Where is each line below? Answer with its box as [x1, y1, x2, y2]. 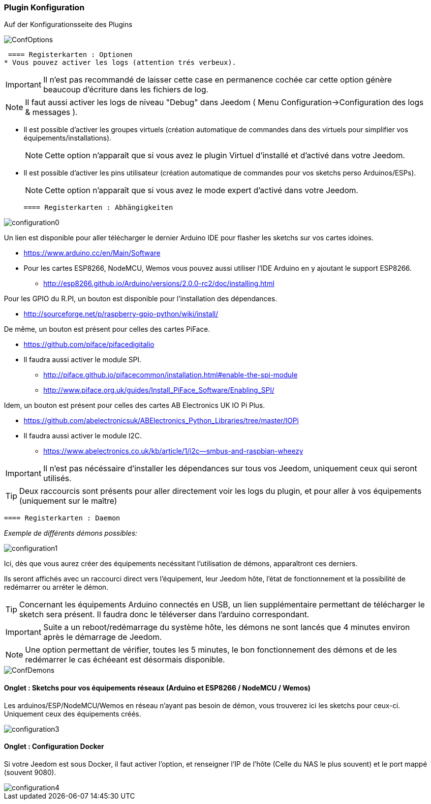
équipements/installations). [24, 134, 112, 143]
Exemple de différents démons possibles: [4, 529, 137, 538]
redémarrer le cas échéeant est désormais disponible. [25, 655, 225, 665]
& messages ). [25, 107, 78, 117]
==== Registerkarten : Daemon [4, 514, 121, 522]
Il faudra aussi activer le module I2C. [24, 431, 142, 440]
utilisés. [43, 473, 72, 484]
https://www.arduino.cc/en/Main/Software [24, 249, 160, 258]
